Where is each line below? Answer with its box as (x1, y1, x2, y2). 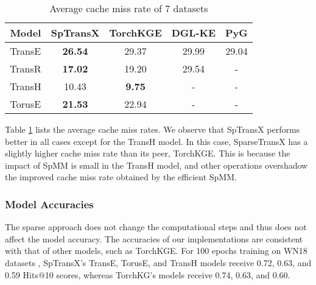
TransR (10, 62, 41, 76)
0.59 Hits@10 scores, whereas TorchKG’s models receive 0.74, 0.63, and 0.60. (5, 268, 290, 281)
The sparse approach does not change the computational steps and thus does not (5, 220, 307, 233)
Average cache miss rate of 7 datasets (49, 1, 208, 15)
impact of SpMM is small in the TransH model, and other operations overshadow (5, 158, 308, 171)
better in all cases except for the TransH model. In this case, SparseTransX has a (5, 135, 308, 147)
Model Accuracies (5, 196, 94, 211)
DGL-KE (171, 26, 216, 40)
